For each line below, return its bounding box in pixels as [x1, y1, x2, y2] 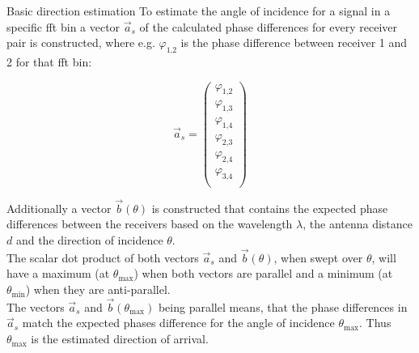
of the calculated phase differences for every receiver [139, 18, 398, 35]
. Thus [359, 314, 391, 331]
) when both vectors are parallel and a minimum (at [133, 265, 393, 282]
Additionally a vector [6, 199, 112, 216]
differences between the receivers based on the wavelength [6, 215, 293, 232]
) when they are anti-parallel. [25, 281, 171, 298]
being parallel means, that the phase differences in [158, 298, 408, 315]
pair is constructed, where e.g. [6, 34, 155, 51]
